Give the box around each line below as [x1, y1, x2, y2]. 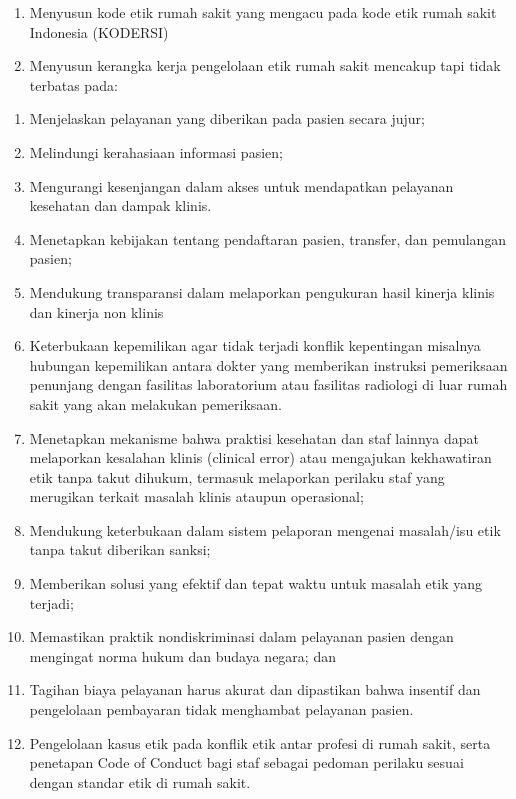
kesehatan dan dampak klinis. [29, 195, 212, 216]
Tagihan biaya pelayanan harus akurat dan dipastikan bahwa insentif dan [29, 679, 481, 700]
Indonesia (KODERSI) [29, 21, 169, 42]
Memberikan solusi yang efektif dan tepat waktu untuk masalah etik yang [29, 573, 482, 594]
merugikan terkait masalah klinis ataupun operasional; [29, 486, 364, 507]
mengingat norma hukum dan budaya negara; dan [29, 645, 336, 666]
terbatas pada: [29, 74, 118, 95]
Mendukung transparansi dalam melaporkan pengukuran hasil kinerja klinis [29, 281, 495, 302]
